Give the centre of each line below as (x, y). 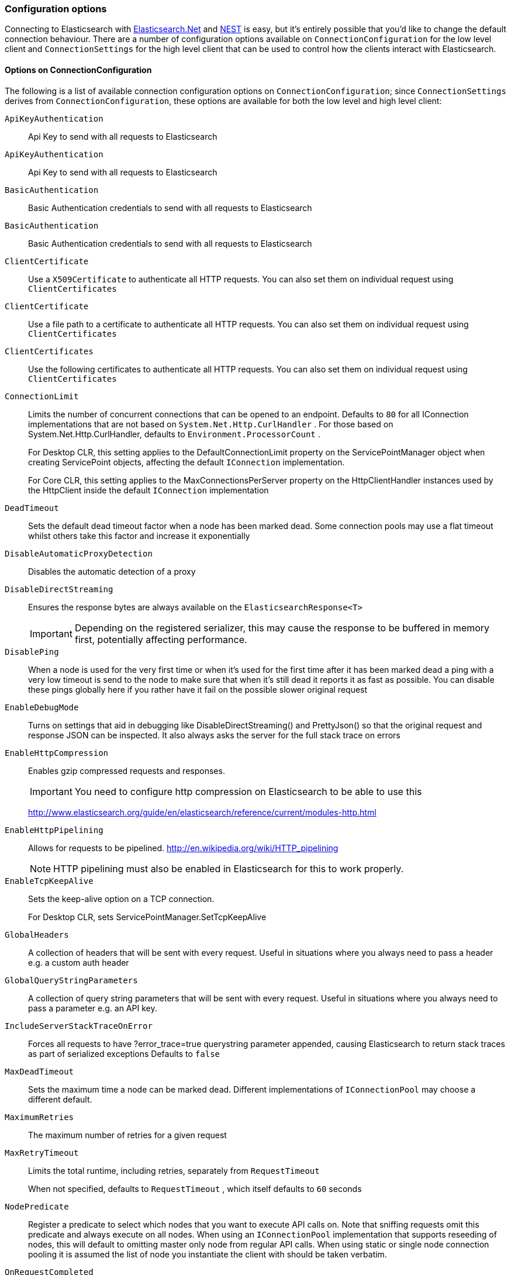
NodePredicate (37, 1206)
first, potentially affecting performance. (161, 639)
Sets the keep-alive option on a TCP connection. (121, 899)
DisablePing (32, 652)
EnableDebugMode (42, 707)
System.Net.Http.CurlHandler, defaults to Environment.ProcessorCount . (174, 434)
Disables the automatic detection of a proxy (112, 571)
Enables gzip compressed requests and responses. (127, 770)
